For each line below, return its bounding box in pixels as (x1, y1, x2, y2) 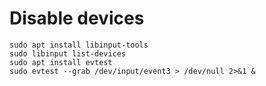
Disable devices (9, 7, 145, 30)
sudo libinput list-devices (9, 48, 127, 59)
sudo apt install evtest (9, 57, 113, 67)
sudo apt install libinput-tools (9, 40, 149, 50)
